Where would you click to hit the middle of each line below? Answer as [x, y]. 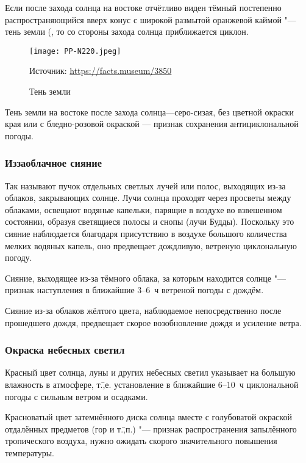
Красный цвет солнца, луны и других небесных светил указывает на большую [150, 372]
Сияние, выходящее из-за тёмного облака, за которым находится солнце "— [145, 278]
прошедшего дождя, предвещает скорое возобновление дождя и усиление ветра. [153, 322]
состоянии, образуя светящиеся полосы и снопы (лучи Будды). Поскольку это [150, 221]
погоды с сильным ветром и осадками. [76, 396]
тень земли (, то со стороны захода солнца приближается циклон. [127, 31]
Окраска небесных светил [65, 350]
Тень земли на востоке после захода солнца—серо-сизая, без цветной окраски [149, 111]
